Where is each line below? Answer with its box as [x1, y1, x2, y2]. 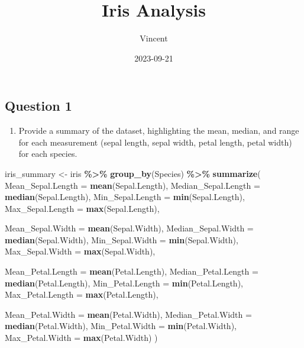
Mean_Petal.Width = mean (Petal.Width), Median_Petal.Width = [5, 308, 252, 320]
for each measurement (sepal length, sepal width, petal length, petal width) [18, 136, 292, 148]
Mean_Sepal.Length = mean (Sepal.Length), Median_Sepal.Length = [5, 179, 260, 191]
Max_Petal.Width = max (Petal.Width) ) [5, 331, 158, 344]
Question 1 [5, 96, 72, 115]
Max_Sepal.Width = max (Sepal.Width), [5, 245, 156, 257]
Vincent [140, 32, 168, 44]
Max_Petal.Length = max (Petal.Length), [5, 288, 159, 301]
